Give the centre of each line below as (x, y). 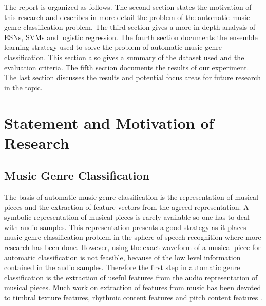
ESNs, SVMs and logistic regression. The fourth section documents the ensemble (131, 37)
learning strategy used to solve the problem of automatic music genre (113, 47)
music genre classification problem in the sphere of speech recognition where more (133, 237)
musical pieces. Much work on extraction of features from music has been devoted (133, 287)
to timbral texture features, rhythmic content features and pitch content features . (133, 298)
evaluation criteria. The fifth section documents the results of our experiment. (127, 67)
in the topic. (23, 87)
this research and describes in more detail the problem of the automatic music (127, 17)
